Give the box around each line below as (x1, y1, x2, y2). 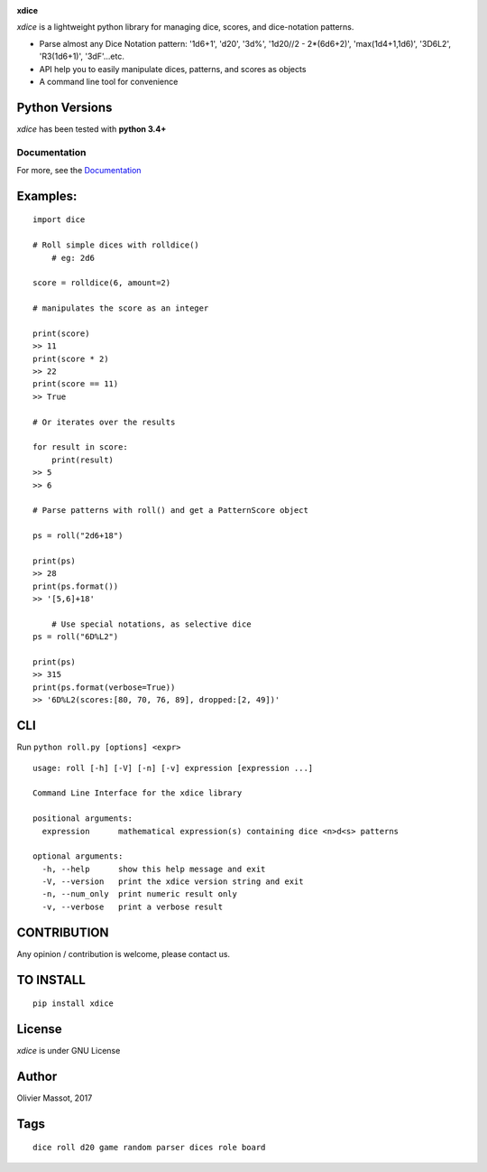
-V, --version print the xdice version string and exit (41, 877, 304, 887)
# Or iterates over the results (32, 416, 176, 427)
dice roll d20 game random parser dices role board (32, 1142, 266, 1153)
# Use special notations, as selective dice (51, 619, 252, 629)
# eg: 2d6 (51, 253, 95, 263)
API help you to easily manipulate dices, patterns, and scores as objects (39, 63, 307, 74)
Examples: (16, 188, 78, 203)
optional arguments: (32, 851, 124, 861)
